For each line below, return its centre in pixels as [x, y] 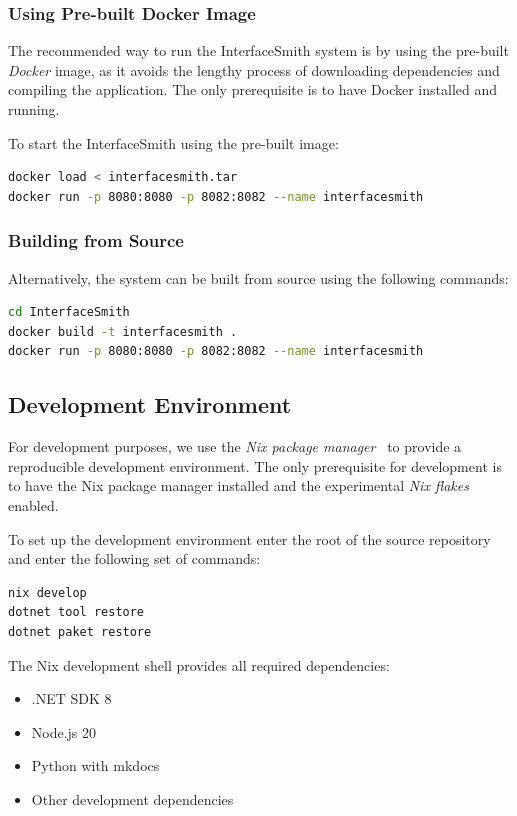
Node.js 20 [64, 731]
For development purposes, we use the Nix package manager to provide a [235, 446]
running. [34, 109]
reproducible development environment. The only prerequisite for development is [255, 465]
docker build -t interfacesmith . [123, 331]
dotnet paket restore [80, 631]
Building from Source [96, 240]
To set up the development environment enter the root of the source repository [249, 538]
